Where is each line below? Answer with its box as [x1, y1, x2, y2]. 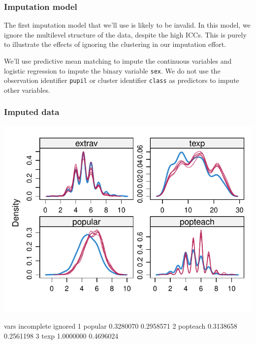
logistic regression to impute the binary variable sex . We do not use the [4, 65, 221, 76]
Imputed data [4, 106, 60, 118]
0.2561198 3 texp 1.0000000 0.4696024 [4, 330, 119, 341]
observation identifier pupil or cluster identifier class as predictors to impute [4, 75, 239, 85]
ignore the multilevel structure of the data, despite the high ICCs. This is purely [4, 29, 247, 39]
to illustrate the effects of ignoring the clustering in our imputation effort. [4, 39, 226, 49]
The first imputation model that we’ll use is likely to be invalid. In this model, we [4, 20, 251, 30]
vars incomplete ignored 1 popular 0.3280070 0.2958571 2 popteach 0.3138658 [4, 320, 237, 331]
